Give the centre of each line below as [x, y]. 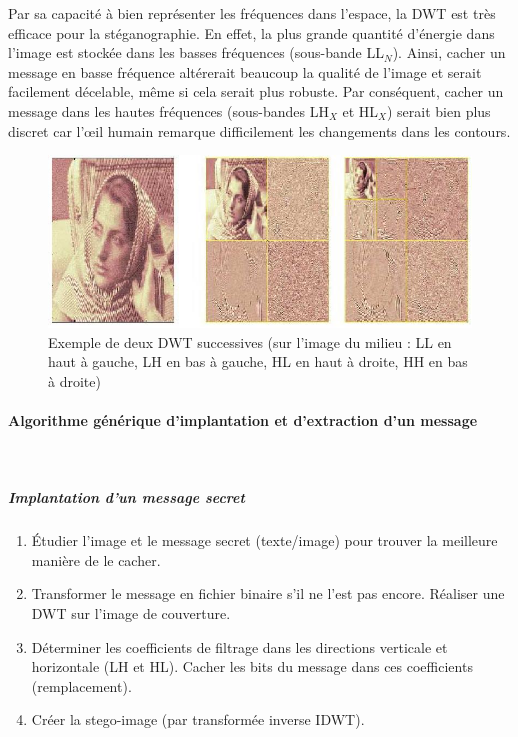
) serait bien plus [438, 110]
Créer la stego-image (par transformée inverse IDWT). [198, 719]
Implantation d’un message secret [126, 497]
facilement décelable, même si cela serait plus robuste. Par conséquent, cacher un [256, 91]
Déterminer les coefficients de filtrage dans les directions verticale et [239, 646]
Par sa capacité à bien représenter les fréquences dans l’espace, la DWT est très [252, 13]
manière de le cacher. [96, 559]
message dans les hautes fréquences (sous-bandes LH [168, 110]
